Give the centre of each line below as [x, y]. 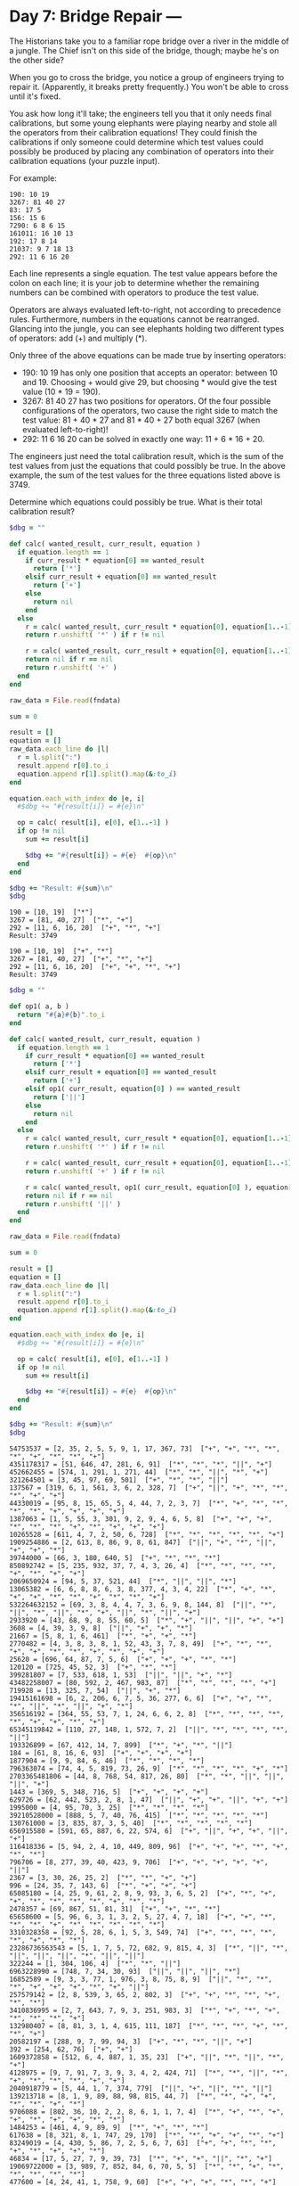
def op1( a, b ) [39, 1007]
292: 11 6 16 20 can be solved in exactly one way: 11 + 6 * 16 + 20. [143, 439]
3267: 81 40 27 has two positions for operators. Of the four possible [146, 401]
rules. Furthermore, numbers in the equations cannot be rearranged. [134, 319]
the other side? [37, 60]
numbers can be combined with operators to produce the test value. [134, 292]
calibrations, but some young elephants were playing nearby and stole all [143, 123]
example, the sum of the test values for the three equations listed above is [145, 475]
